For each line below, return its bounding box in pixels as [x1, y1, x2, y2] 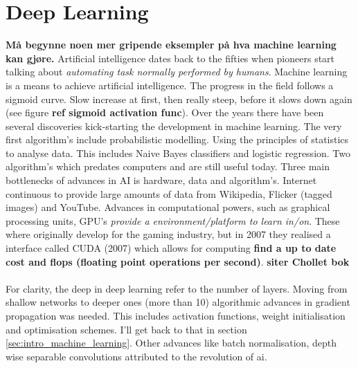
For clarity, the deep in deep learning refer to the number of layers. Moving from [6, 281, 348, 295]
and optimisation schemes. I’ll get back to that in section [6, 322, 247, 336]
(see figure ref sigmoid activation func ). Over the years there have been [6, 105, 324, 120]
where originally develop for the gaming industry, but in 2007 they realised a [6, 227, 331, 241]
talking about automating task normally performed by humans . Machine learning [6, 64, 348, 79]
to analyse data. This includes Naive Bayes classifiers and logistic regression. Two [6, 145, 351, 160]
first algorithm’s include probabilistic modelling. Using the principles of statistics [6, 132, 349, 147]
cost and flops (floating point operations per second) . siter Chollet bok [6, 254, 350, 268]
